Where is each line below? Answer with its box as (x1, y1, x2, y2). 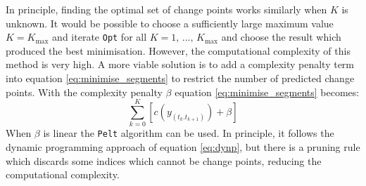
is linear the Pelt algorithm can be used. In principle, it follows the (43, 126, 334, 140)
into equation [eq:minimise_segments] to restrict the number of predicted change (6, 71, 355, 86)
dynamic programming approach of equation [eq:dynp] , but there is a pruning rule (6, 140, 360, 154)
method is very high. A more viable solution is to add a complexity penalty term (6, 57, 355, 72)
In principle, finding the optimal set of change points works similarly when (6, 2, 327, 16)
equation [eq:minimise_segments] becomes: (175, 84, 360, 99)
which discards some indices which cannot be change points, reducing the (6, 153, 322, 168)
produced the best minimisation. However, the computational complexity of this (6, 43, 351, 58)
